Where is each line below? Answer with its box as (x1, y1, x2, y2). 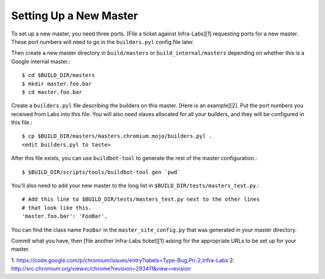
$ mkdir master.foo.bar (22, 80, 92, 87)
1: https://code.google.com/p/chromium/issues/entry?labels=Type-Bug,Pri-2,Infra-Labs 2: (11, 256, 235, 264)
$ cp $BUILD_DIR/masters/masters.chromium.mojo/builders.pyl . (22, 133, 212, 139)
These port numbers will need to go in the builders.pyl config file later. (11, 38, 195, 45)
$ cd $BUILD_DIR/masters (22, 72, 95, 79)
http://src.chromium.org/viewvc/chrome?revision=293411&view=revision (11, 265, 191, 272)
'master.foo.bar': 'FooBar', (22, 213, 108, 219)
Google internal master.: (11, 58, 71, 65)
